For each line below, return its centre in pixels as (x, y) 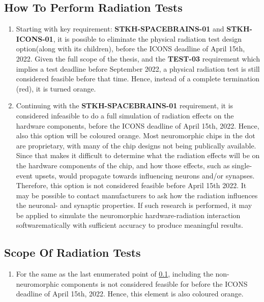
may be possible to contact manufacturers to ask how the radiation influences (137, 195)
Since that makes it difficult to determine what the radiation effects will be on (138, 155)
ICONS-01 (35, 38)
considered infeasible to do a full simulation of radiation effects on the (125, 115)
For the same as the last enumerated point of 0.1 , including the (114, 274)
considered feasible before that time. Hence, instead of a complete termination (138, 79)
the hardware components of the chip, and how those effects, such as (123, 165)
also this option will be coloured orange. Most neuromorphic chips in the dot (136, 135)
